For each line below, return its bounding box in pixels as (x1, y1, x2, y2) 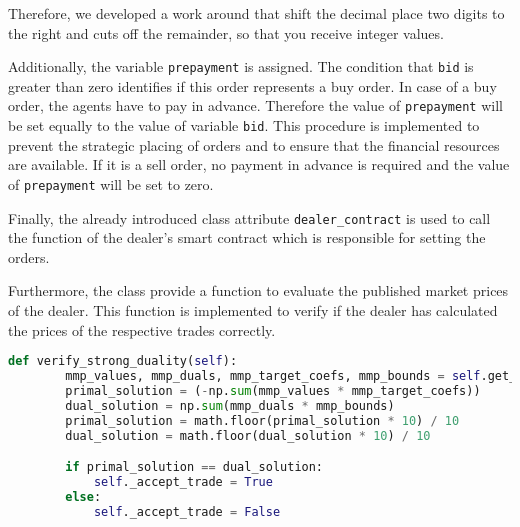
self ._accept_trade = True (93, 475, 273, 489)
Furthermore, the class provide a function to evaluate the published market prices (8, 280, 509, 301)
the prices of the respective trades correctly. (8, 319, 276, 340)
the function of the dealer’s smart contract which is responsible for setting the (8, 227, 486, 248)
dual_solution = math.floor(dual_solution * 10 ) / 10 (65, 428, 431, 443)
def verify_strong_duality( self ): (8, 354, 238, 369)
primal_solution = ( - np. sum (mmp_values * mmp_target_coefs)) (65, 383, 481, 398)
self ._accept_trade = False (93, 504, 281, 519)
